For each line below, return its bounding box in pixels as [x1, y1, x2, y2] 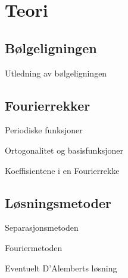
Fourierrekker [5, 96, 90, 114]
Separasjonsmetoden [5, 221, 79, 234]
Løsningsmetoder [5, 193, 112, 212]
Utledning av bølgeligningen [5, 66, 107, 79]
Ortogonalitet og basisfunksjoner [5, 143, 124, 156]
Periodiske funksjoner [5, 124, 83, 136]
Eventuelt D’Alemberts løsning [5, 261, 117, 274]
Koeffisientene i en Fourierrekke [5, 164, 120, 176]
